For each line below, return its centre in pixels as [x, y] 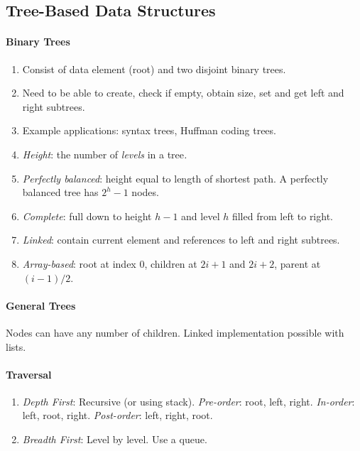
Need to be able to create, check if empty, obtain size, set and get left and [183, 93]
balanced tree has [60, 192]
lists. [16, 346]
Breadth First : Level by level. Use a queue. [115, 439]
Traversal [29, 374]
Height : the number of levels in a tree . [105, 154]
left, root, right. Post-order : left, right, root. [118, 415]
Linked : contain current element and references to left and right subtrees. [181, 240]
